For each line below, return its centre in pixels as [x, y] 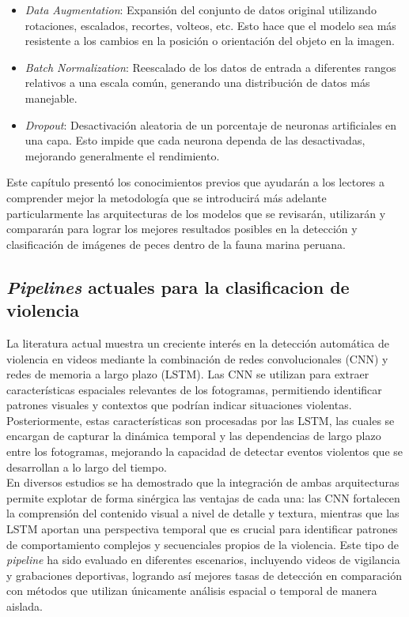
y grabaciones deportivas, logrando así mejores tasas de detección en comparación [204, 575]
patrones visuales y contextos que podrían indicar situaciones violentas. [179, 405]
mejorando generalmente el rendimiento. [122, 155]
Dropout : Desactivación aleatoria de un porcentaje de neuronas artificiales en [211, 124]
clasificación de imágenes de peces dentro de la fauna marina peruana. [176, 244]
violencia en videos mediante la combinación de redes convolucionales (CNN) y [197, 358]
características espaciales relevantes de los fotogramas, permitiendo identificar [194, 389]
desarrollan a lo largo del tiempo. [87, 467]
